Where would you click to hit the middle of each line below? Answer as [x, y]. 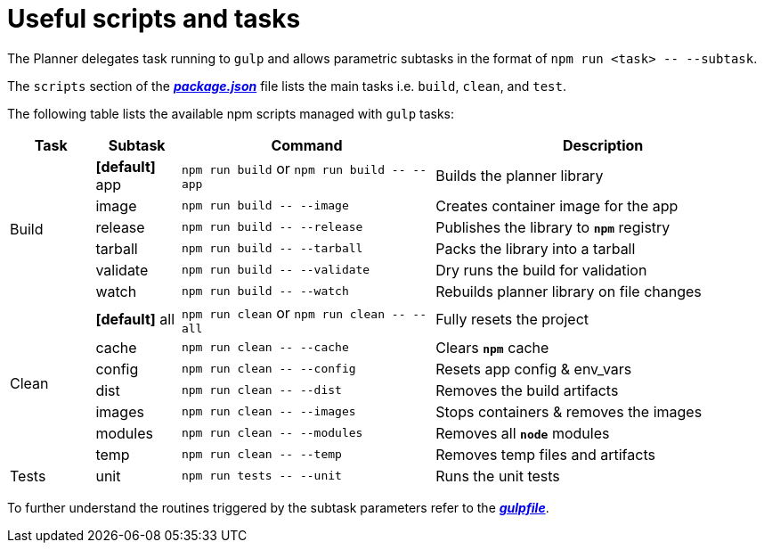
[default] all [135, 320]
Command [307, 145]
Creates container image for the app [557, 205]
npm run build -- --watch [265, 291]
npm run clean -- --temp [261, 455]
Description [603, 145]
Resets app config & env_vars [534, 369]
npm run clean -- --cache [265, 348]
